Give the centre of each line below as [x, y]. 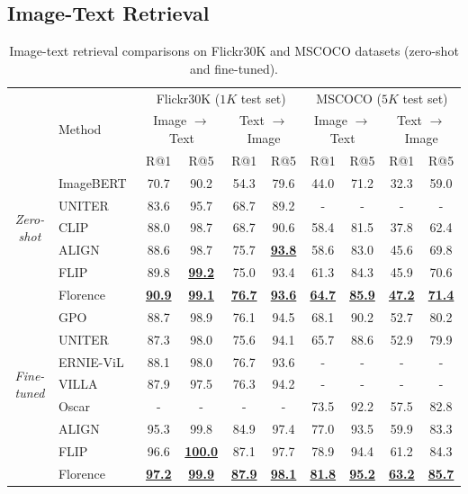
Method [80, 129]
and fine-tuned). [234, 68]
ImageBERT [92, 182]
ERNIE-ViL [91, 361]
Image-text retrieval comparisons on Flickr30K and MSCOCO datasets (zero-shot [234, 51]
